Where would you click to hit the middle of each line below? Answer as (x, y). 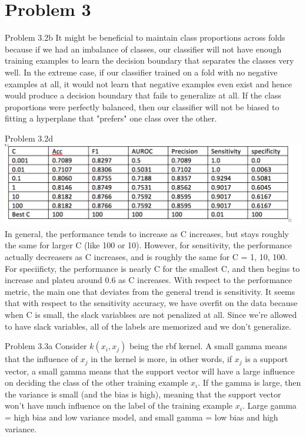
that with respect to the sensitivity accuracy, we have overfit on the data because (151, 303)
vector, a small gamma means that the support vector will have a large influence (150, 371)
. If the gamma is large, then (250, 382)
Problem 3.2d (29, 138)
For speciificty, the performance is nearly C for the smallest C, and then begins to (152, 268)
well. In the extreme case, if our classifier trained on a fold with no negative (141, 72)
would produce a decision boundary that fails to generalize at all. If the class (143, 95)
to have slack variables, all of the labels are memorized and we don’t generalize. (148, 326)
